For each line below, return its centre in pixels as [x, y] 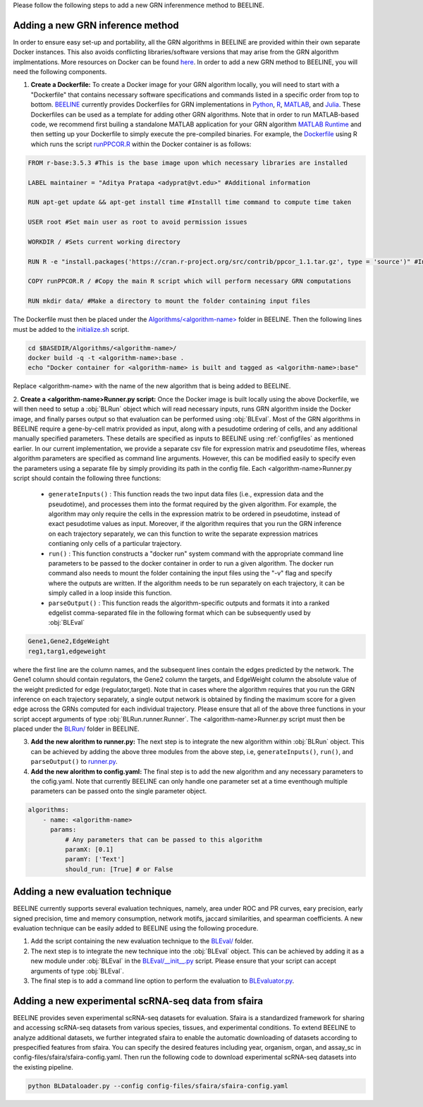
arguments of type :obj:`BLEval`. [78, 971]
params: [63, 830]
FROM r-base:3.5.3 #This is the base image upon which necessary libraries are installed [188, 163]
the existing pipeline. [43, 1067]
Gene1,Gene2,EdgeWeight [69, 641]
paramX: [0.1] [89, 849]
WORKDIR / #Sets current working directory [104, 241]
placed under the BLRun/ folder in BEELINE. [76, 729]
